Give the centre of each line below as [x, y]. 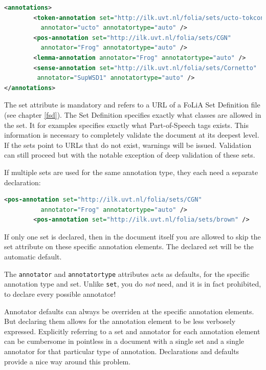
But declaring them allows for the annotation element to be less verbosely [120, 321]
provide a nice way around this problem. [68, 361]
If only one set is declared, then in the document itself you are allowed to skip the [132, 236]
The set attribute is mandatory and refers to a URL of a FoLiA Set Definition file [132, 105]
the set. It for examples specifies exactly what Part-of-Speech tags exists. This [126, 125]
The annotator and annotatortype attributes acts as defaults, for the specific [127, 274]
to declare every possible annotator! [60, 293]
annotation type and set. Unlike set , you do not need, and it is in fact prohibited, [133, 284]
